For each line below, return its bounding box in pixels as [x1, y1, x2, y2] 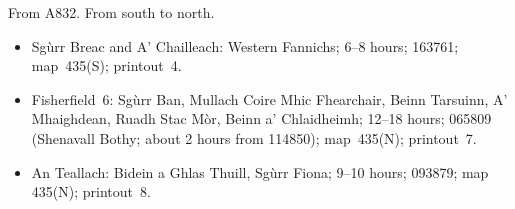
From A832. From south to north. [8, 2, 215, 22]
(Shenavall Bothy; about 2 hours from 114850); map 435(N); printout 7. [31, 127, 477, 148]
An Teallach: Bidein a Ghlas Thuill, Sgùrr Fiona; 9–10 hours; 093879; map [31, 161, 489, 182]
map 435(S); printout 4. [31, 55, 182, 76]
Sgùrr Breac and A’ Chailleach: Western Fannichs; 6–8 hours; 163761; [31, 35, 459, 56]
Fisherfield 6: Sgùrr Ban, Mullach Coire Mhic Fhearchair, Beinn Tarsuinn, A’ [31, 88, 508, 109]
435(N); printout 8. [31, 181, 151, 202]
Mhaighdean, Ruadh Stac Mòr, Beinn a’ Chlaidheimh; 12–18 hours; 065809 [31, 108, 492, 129]
